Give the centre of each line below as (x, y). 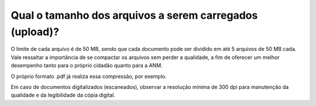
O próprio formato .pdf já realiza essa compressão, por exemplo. (89, 76)
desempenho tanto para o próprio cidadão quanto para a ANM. (87, 66)
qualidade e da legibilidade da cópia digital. (63, 95)
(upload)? (35, 32)
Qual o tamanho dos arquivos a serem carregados (134, 15)
